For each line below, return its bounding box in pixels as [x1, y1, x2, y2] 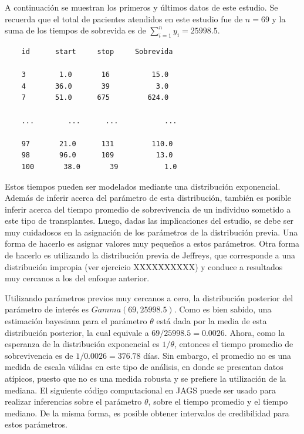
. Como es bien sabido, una [174, 303, 272, 315]
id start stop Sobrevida [21, 47, 173, 56]
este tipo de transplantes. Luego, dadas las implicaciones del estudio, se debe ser [5, 214, 294, 227]
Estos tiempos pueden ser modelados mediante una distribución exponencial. [5, 180, 281, 192]
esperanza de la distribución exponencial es [5, 338, 160, 350]
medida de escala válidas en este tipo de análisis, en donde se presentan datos [5, 361, 283, 373]
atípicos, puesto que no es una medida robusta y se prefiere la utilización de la [5, 372, 286, 385]
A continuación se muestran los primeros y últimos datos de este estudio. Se [5, 1, 278, 13]
